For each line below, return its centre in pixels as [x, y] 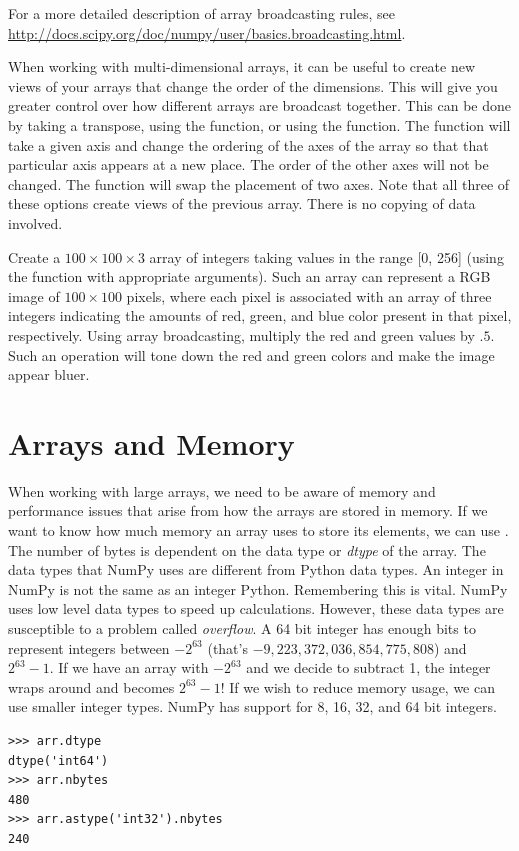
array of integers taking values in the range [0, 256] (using [326, 256]
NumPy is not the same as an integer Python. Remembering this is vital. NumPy [258, 588]
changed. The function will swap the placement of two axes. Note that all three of [259, 183]
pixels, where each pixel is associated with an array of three [309, 295]
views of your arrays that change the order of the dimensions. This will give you [253, 85]
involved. [35, 222]
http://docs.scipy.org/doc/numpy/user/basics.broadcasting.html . [207, 32]
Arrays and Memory [151, 442]
